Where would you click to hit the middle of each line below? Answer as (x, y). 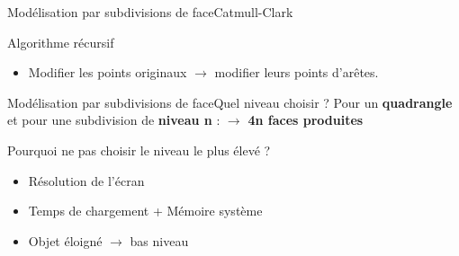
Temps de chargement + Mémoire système (145, 211)
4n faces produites (306, 120)
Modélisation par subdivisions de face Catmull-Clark (150, 12)
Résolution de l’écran (86, 180)
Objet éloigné (65, 240)
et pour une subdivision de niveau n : (114, 120)
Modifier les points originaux (108, 72)
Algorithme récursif (61, 42)
